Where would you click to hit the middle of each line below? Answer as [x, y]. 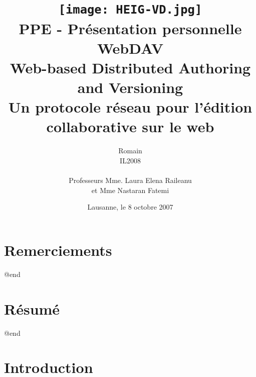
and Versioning [130, 87]
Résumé [32, 308]
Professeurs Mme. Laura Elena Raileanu [130, 180]
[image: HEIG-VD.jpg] [130, 10]
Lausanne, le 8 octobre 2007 [130, 207]
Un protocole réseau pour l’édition [130, 107]
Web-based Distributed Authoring [130, 67]
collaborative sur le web [130, 126]
